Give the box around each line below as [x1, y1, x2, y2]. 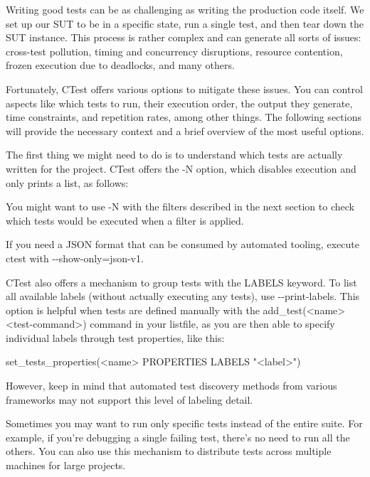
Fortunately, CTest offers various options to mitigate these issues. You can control [6, 81, 363, 96]
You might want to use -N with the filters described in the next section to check [6, 199, 354, 214]
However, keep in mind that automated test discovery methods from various [6, 378, 337, 393]
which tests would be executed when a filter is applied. [6, 213, 244, 227]
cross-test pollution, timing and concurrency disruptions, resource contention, [6, 43, 343, 58]
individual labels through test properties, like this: [6, 330, 225, 345]
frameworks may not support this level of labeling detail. [6, 392, 253, 407]
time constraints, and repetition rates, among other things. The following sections [6, 109, 361, 124]
